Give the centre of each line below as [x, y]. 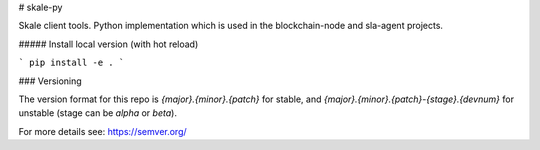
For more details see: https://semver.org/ [102, 131]
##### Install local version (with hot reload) [108, 44]
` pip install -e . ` [71, 63]
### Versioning [50, 81]
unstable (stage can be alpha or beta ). [97, 113]
